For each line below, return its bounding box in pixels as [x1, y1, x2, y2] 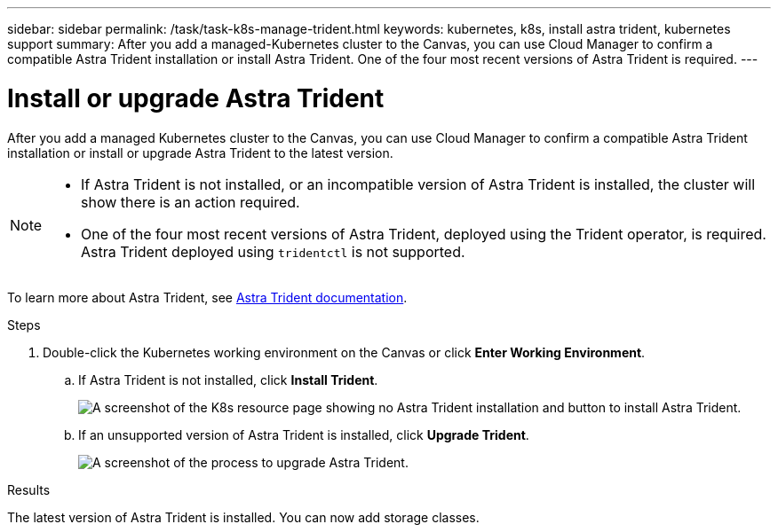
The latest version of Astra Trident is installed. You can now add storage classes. [7, 509, 480, 525]
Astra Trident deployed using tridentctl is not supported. [81, 242, 465, 261]
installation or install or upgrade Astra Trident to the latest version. [7, 145, 393, 160]
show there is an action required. [81, 192, 300, 211]
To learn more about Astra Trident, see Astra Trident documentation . [7, 289, 408, 305]
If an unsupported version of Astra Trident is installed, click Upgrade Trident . [78, 426, 529, 442]
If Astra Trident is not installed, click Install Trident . [78, 372, 378, 387]
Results [7, 481, 51, 497]
